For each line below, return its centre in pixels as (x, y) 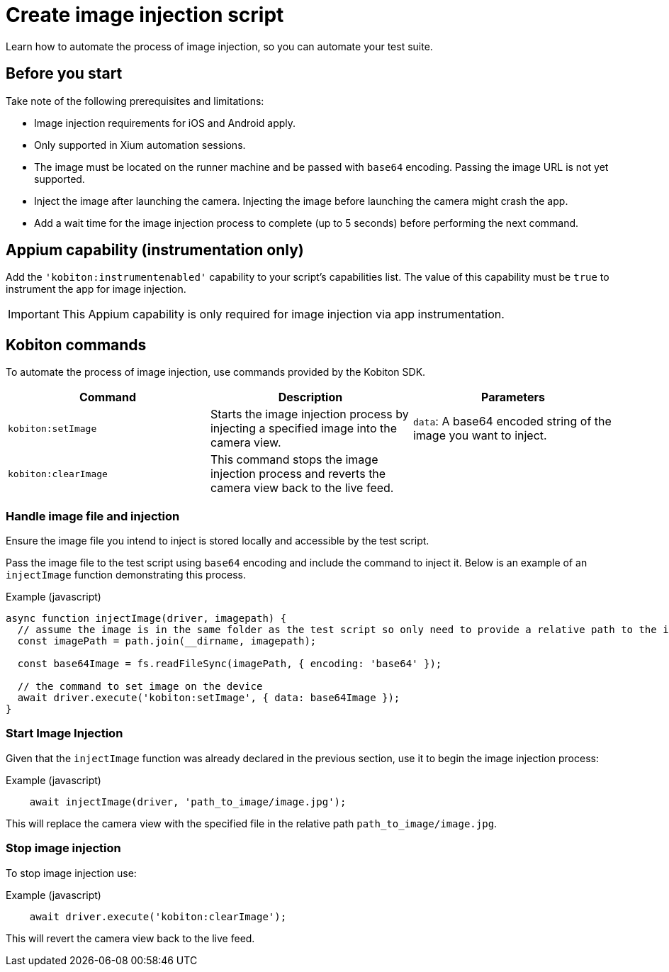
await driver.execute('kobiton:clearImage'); (158, 916)
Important (34, 314)
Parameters (513, 397)
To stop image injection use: (71, 873)
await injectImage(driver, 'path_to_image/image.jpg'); (188, 801)
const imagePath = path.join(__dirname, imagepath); (167, 641)
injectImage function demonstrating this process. (126, 575)
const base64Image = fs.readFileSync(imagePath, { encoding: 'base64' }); (230, 664)
